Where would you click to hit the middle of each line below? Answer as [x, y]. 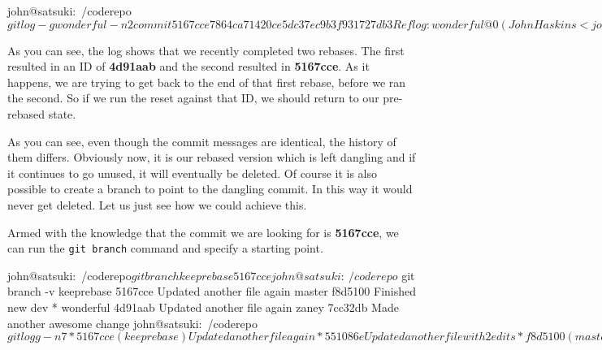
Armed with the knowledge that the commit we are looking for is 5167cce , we [203, 232]
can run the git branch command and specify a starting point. [165, 248]
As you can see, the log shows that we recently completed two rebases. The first [206, 50]
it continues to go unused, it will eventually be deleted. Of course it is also [193, 173]
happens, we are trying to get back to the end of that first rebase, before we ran [207, 82]
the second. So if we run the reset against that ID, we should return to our [193, 98]
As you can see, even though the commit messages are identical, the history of [202, 141]
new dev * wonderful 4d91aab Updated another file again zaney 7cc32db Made [203, 307]
